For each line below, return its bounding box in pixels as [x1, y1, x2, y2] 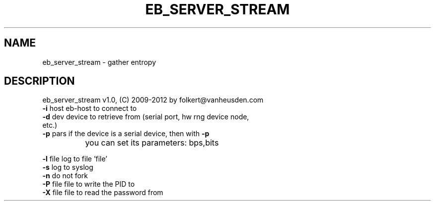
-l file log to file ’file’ [42, 154, 107, 163]
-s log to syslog [42, 163, 93, 172]
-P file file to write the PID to [42, 180, 135, 189]
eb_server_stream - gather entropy [42, 57, 156, 66]
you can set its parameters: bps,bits [85, 138, 219, 148]
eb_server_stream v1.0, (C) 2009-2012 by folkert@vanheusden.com [42, 96, 264, 104]
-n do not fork [42, 171, 88, 180]
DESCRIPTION [4, 75, 75, 88]
